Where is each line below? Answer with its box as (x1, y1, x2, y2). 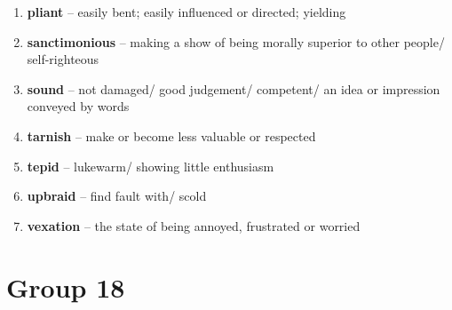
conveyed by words (27, 97, 130, 115)
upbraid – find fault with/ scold (27, 187, 207, 205)
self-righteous (27, 50, 99, 68)
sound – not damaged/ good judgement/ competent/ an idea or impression (27, 79, 440, 98)
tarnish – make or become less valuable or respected (27, 126, 316, 145)
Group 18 (6, 268, 125, 305)
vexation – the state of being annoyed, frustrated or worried (27, 216, 361, 234)
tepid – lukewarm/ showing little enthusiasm (27, 156, 274, 175)
